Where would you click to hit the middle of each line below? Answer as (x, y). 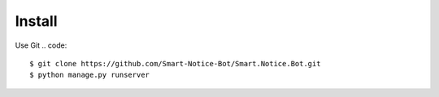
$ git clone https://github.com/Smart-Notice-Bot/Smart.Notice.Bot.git (175, 63)
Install (36, 21)
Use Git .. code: (41, 45)
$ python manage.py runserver (90, 75)
